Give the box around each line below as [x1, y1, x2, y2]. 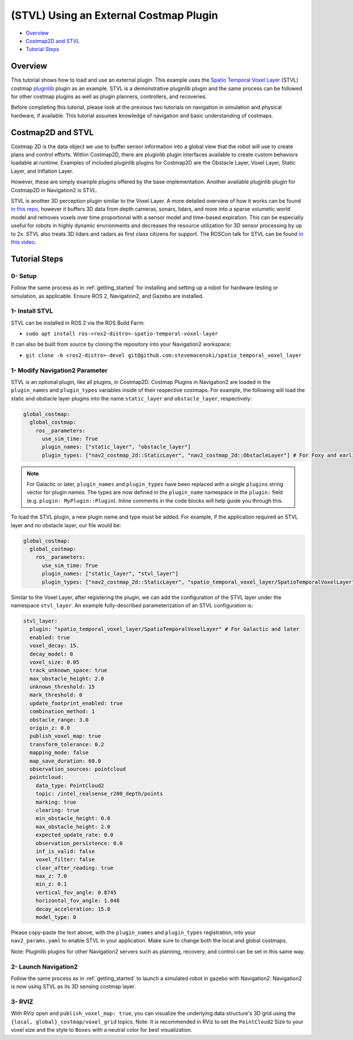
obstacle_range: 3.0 [29, 716, 89, 723]
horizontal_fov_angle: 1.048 [35, 897, 120, 904]
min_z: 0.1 [35, 881, 67, 888]
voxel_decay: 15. [29, 643, 79, 649]
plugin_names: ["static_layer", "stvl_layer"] [42, 570, 179, 577]
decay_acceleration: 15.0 [35, 905, 111, 912]
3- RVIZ [11, 998, 34, 1006]
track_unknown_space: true [29, 667, 108, 674]
